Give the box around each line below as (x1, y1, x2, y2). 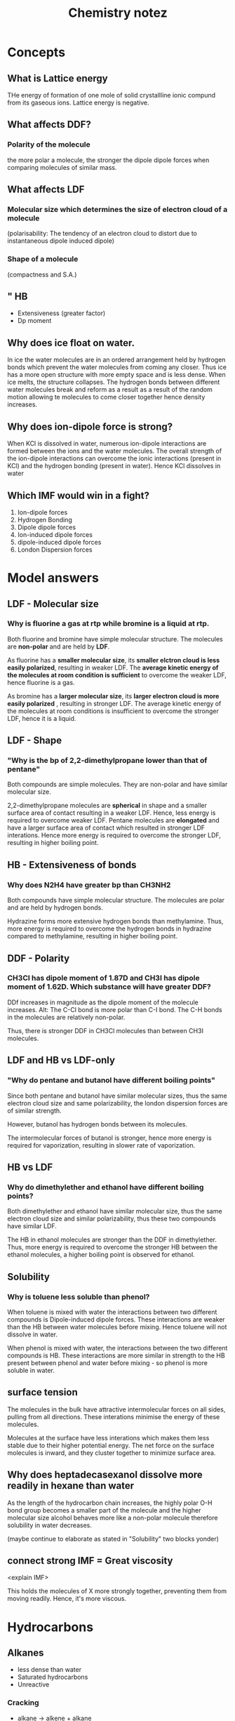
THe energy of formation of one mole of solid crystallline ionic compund (7, 91, 216, 99)
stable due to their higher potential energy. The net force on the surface (7, 1441, 215, 1449)
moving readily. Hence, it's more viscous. (7, 1595, 127, 1603)
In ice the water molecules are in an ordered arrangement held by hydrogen (7, 356, 226, 364)
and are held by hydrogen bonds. (7, 903, 103, 912)
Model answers (7, 570, 100, 586)
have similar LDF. (7, 1222, 58, 1230)
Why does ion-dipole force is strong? (7, 420, 173, 432)
